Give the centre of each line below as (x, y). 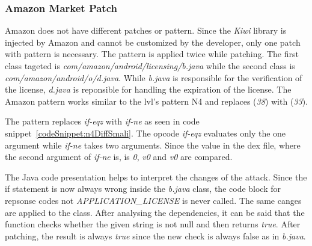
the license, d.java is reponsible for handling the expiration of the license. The (148, 89)
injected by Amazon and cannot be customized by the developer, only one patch (153, 42)
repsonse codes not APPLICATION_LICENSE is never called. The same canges (153, 200)
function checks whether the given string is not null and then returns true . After (153, 224)
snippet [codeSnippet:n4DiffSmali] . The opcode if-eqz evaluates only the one (145, 133)
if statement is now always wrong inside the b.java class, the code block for (143, 189)
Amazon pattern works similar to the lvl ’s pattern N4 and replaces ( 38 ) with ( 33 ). (156, 101)
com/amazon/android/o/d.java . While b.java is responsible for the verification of (154, 77)
